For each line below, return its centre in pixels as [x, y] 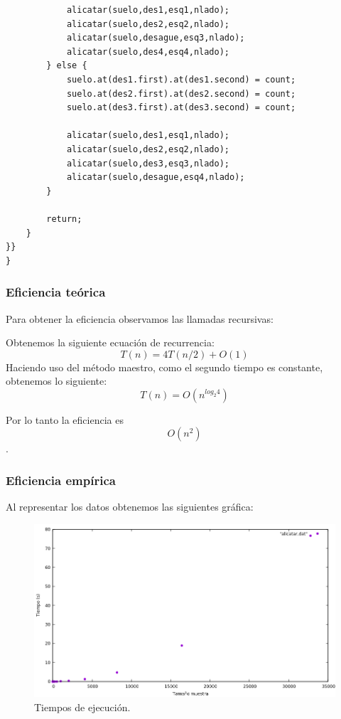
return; [64, 219]
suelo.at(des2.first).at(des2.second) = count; [181, 94]
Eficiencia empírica [61, 480]
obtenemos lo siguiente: [56, 381]
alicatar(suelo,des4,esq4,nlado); [148, 52]
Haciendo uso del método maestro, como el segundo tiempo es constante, [164, 367]
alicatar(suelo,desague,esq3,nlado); [156, 38]
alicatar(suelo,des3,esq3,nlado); [148, 163]
